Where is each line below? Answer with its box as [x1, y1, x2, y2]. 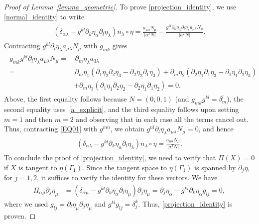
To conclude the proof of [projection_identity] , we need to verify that [4, 152, 216, 163]
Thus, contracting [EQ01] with [4, 123, 98, 134]
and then [25, 113, 53, 124]
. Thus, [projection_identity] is [138, 198, 233, 209]
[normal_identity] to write [4, 11, 85, 21]
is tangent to [18, 162, 57, 172]
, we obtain [110, 123, 144, 134]
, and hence [198, 123, 234, 134]
